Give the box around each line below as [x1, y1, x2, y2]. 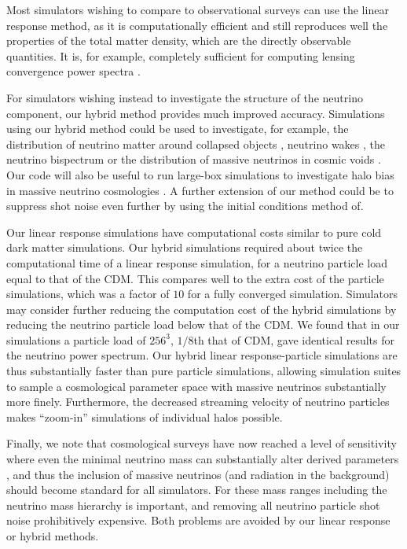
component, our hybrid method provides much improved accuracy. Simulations [6, 105, 385, 121]
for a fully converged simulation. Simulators [187, 286, 398, 302]
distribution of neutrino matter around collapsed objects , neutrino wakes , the [6, 135, 386, 152]
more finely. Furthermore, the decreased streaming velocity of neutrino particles [6, 393, 390, 410]
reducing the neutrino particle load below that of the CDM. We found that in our [6, 316, 400, 333]
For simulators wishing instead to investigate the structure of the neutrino [6, 89, 363, 105]
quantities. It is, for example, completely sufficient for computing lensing [6, 47, 355, 64]
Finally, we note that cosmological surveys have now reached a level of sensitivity [6, 435, 397, 451]
